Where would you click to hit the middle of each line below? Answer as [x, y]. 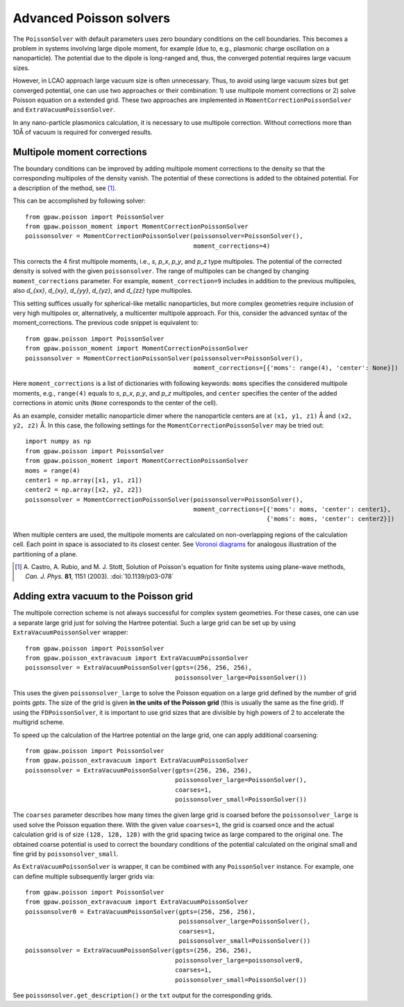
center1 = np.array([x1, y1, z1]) [84, 480]
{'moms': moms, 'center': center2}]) [330, 519]
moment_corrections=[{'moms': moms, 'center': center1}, [292, 509]
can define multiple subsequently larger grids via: [84, 876]
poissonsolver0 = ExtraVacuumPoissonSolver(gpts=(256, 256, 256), [141, 912]
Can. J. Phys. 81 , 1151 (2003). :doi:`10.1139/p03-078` [100, 577]
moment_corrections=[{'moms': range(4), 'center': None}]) [296, 368]
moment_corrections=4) [232, 246]
